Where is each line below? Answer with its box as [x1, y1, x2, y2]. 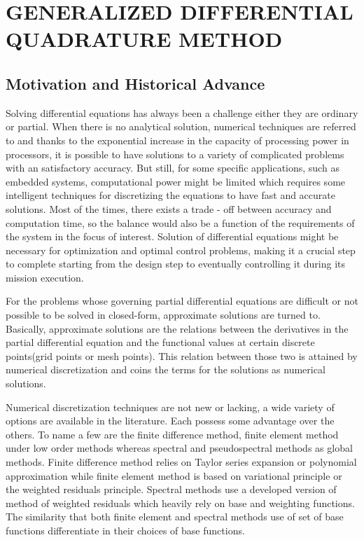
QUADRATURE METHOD [6, 25, 283, 53]
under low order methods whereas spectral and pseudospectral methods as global [6, 441, 353, 455]
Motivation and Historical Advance [6, 72, 265, 94]
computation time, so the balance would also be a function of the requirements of [6, 215, 355, 230]
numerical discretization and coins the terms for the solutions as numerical [6, 362, 325, 377]
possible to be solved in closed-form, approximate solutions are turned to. [6, 307, 321, 322]
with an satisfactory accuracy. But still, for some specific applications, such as [6, 160, 339, 175]
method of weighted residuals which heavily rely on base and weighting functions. [6, 495, 355, 510]
